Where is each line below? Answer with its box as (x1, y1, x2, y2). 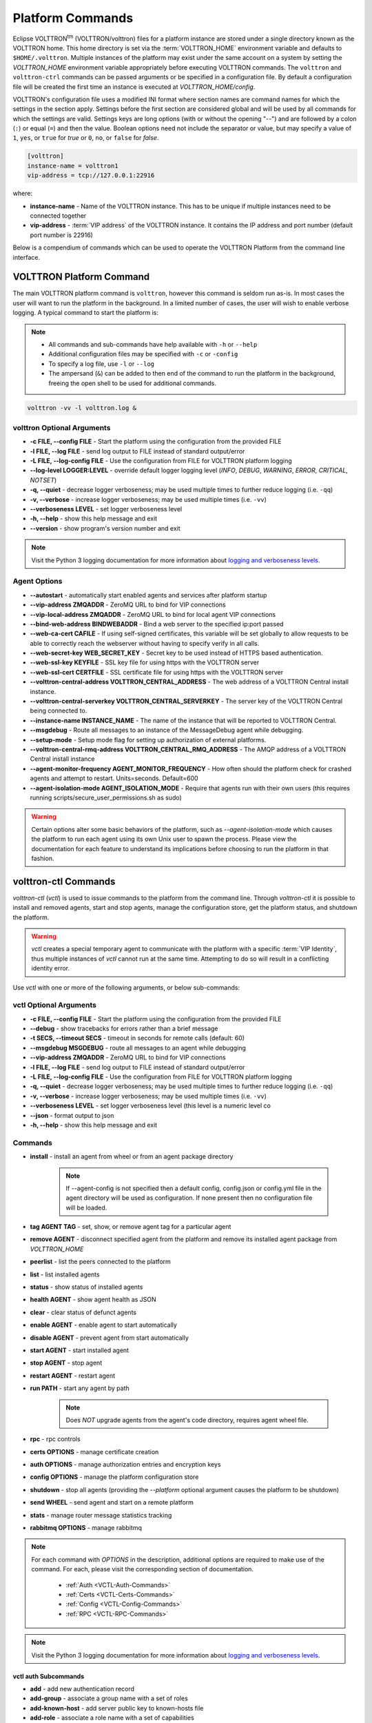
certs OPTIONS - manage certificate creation (30, 1447, 159, 1456)
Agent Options (12, 576, 63, 586)
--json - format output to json (30, 1111, 114, 1119)
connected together (30, 211, 87, 220)
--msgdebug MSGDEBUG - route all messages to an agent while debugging (30, 1043, 246, 1052)
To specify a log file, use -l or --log (48, 359, 155, 368)
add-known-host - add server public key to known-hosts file (30, 1704, 204, 1712)
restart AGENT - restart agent (30, 1372, 116, 1380)
